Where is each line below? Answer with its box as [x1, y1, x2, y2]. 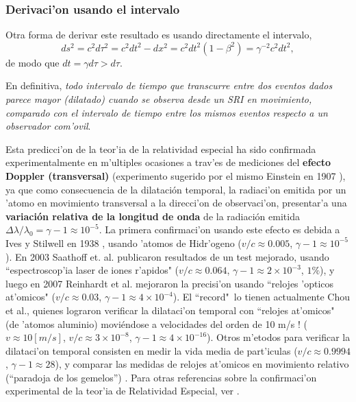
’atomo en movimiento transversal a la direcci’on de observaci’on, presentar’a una [5, 196, 347, 210]
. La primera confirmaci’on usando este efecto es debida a [99, 222, 340, 237]
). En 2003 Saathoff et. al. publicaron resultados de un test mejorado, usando [5, 249, 329, 263]
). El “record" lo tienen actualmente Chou [173, 289, 351, 304]
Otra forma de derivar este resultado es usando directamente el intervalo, [5, 27, 312, 42]
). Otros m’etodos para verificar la [207, 330, 351, 344]
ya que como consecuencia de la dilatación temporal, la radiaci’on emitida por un [5, 182, 346, 196]
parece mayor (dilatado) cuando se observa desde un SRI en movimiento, [5, 92, 312, 106]
